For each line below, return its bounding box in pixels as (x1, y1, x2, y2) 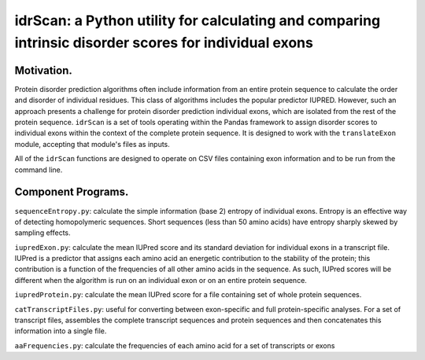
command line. (14, 165, 63, 174)
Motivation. (14, 64, 72, 77)
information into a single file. (14, 326, 107, 336)
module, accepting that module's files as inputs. (14, 139, 171, 149)
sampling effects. (14, 228, 71, 237)
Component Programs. (14, 186, 129, 199)
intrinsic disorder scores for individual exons (14, 34, 314, 51)
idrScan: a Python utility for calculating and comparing (14, 12, 381, 29)
